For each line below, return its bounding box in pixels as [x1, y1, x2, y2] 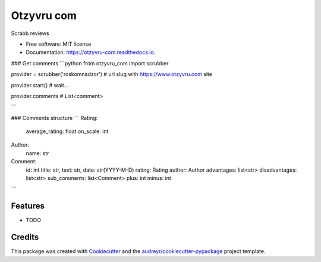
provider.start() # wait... [11, 81, 69, 89]
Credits [11, 232, 39, 242]
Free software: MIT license [26, 40, 92, 48]
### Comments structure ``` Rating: [11, 114, 98, 121]
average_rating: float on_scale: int [26, 128, 109, 135]
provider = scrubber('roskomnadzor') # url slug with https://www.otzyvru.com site [11, 71, 212, 78]
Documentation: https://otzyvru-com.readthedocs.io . [26, 49, 156, 56]
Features [11, 201, 45, 211]
